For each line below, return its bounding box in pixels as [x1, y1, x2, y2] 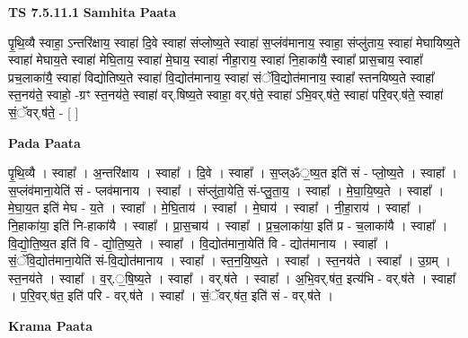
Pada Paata [8, 133, 81, 152]
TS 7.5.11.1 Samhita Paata [8, 3, 177, 21]
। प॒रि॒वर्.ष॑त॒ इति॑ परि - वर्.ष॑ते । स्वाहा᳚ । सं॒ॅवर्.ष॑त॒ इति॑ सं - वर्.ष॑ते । [8, 286, 333, 305]
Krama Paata [8, 316, 93, 334]
